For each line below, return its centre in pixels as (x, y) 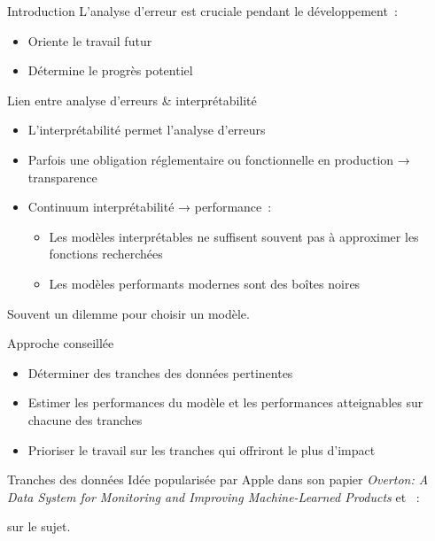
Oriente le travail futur (90, 40)
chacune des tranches (85, 419)
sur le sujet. (39, 526)
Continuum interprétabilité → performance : (150, 207)
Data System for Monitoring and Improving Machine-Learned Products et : (214, 496)
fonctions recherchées (106, 254)
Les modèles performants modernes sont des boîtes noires (205, 283)
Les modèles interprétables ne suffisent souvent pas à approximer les (234, 236)
